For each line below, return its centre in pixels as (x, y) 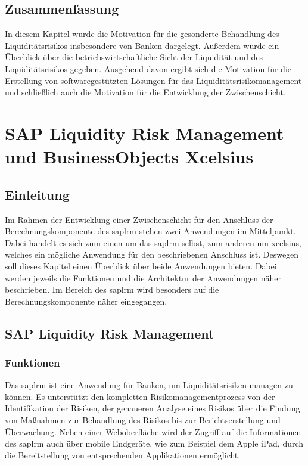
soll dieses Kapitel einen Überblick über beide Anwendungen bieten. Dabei (141, 266)
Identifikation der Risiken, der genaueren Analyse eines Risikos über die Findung (153, 408)
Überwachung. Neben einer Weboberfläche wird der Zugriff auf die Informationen (153, 431)
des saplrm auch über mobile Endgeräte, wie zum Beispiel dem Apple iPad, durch (154, 443)
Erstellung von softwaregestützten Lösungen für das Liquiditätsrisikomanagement (153, 80)
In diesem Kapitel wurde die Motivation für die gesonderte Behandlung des (142, 34)
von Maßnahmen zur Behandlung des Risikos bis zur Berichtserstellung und (143, 420)
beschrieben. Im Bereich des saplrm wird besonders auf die (112, 289)
